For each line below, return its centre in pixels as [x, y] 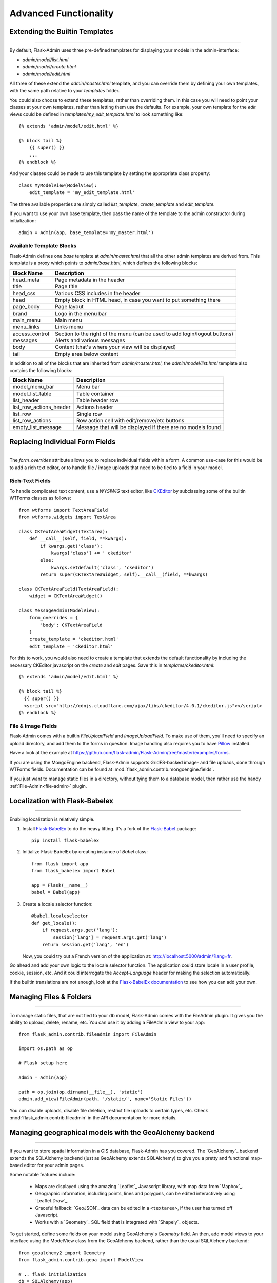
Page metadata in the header [90, 280]
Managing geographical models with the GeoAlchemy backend [112, 1132]
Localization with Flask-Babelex [62, 801]
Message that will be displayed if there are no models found [149, 427]
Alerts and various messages [90, 340]
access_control [31, 334]
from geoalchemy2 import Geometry [62, 1253]
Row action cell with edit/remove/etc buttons [130, 421]
